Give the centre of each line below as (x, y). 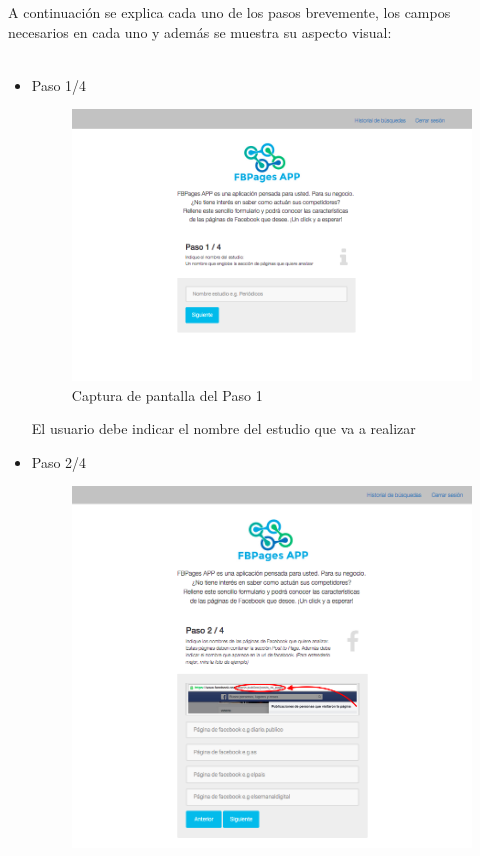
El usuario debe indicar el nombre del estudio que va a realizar (223, 428)
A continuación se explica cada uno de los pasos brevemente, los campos (229, 12)
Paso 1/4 (59, 84)
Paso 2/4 (59, 461)
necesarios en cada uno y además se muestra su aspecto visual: (200, 31)
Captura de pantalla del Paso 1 (167, 394)
